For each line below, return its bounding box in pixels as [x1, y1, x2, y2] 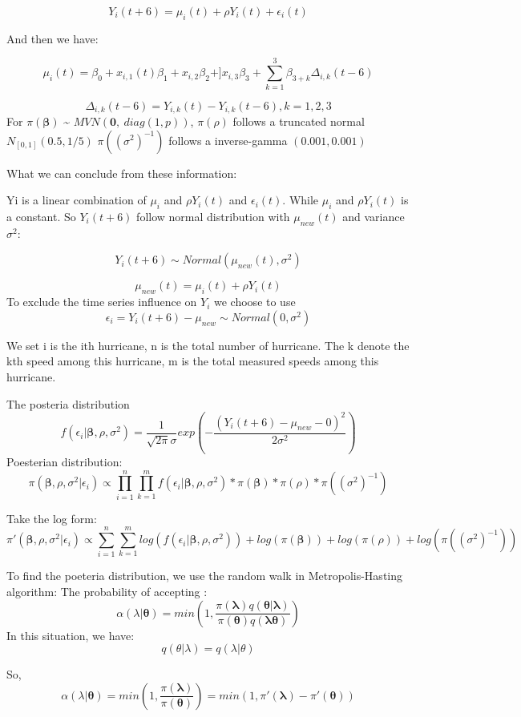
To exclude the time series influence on [6, 293, 197, 310]
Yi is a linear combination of [6, 191, 147, 208]
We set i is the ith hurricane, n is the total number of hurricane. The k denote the [6, 336, 410, 353]
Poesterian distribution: [6, 453, 123, 470]
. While [282, 191, 319, 208]
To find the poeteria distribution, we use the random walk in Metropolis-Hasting [6, 567, 403, 584]
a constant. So [6, 207, 76, 224]
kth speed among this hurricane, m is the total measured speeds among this [6, 352, 379, 369]
